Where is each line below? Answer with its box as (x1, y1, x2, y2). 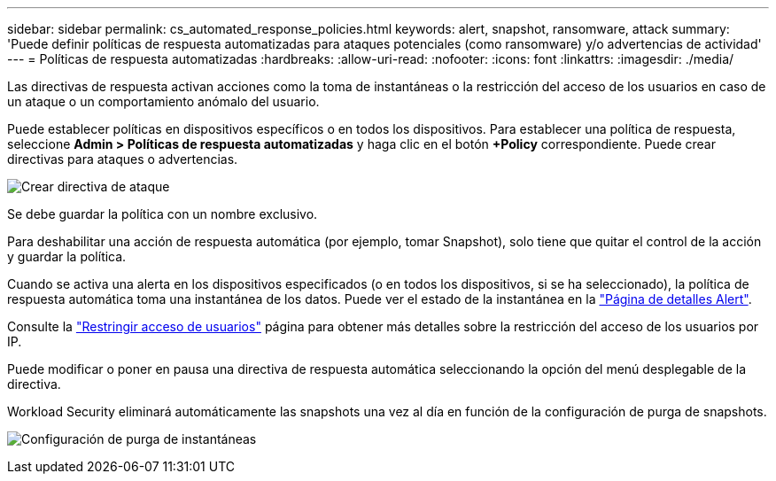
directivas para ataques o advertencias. (7, 151, 238, 167)
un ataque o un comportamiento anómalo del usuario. (7, 94, 320, 109)
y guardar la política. (7, 249, 127, 264)
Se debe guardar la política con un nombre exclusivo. (7, 206, 318, 221)
